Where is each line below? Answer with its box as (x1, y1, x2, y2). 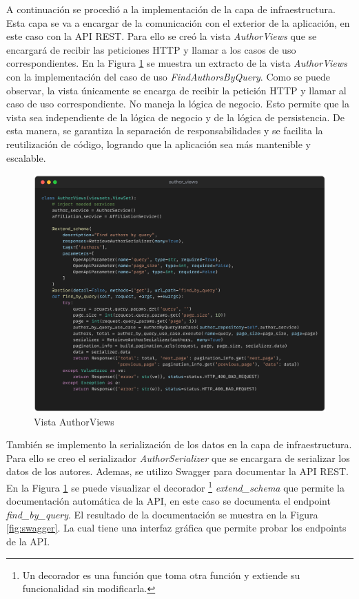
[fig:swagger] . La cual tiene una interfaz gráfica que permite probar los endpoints (6, 521, 347, 535)
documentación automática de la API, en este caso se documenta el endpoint (6, 494, 331, 508)
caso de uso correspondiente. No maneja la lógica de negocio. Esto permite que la (6, 96, 349, 111)
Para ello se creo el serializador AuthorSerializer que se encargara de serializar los (6, 450, 350, 465)
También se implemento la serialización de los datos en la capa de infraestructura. (6, 437, 352, 452)
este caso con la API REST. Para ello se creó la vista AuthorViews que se (6, 29, 317, 43)
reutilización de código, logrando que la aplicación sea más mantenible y (6, 136, 311, 151)
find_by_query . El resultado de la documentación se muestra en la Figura (6, 507, 318, 521)
